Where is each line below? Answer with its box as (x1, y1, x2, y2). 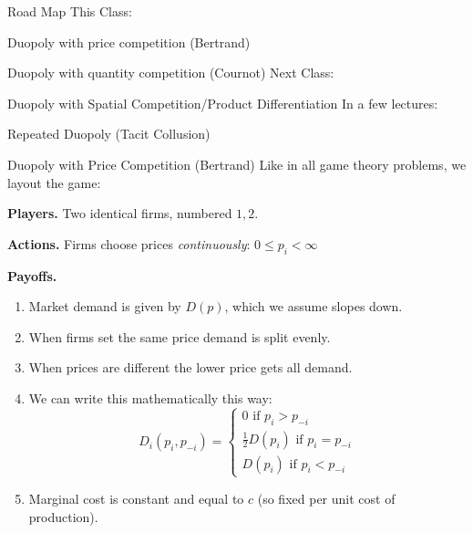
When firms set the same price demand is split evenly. (28, 327, 331, 346)
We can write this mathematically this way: (28, 388, 272, 407)
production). (28, 507, 98, 526)
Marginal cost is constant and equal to (28, 488, 244, 507)
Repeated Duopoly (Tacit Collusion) (7, 124, 211, 143)
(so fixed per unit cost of (257, 488, 396, 507)
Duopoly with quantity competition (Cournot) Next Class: (7, 63, 334, 82)
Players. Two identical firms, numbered (7, 204, 232, 223)
